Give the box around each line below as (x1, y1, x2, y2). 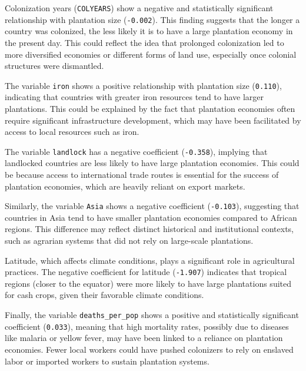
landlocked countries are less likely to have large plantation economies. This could (5, 157, 300, 169)
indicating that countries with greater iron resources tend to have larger (5, 91, 264, 103)
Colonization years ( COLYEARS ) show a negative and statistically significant (5, 2, 274, 14)
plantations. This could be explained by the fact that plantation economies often (5, 102, 295, 114)
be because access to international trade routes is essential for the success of (5, 168, 279, 180)
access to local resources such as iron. (5, 125, 139, 138)
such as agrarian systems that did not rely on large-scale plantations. (5, 234, 254, 246)
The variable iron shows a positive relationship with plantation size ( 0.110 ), (5, 79, 282, 91)
